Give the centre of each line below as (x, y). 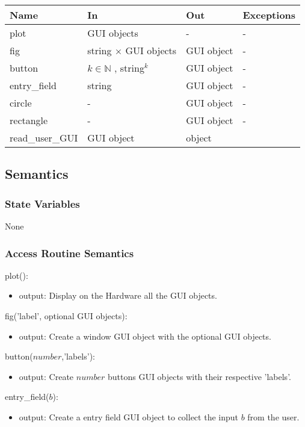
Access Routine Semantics (69, 253)
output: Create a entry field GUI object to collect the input (128, 416)
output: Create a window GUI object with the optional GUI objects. (145, 336)
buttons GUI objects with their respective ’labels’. (199, 376)
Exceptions (269, 15)
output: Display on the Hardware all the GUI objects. (118, 295)
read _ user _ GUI (44, 138)
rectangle (29, 120)
